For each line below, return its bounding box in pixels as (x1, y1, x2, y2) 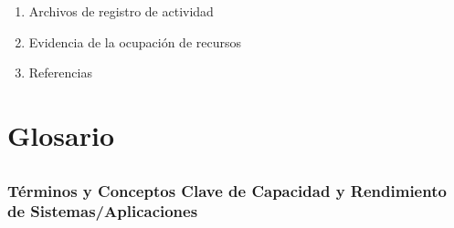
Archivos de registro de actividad (28, 2, 214, 20)
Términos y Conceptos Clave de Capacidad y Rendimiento (7, 179, 447, 202)
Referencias (28, 63, 92, 82)
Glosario (7, 116, 115, 153)
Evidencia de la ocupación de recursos (28, 32, 241, 51)
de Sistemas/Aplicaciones (7, 200, 198, 223)
